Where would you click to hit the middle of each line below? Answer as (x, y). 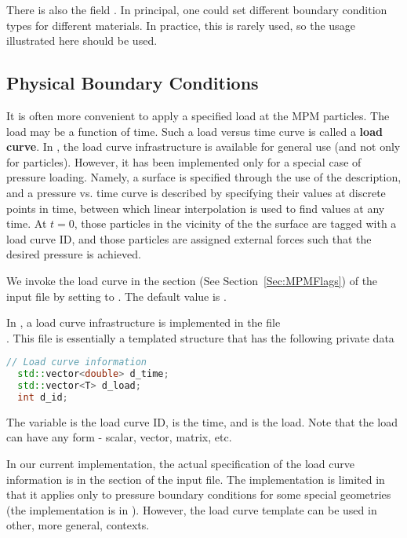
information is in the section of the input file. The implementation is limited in (196, 479)
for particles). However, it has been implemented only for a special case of (184, 161)
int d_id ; (43, 397)
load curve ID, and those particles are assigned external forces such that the (189, 238)
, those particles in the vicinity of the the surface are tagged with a (235, 223)
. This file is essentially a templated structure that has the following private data (200, 337)
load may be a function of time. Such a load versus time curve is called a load (194, 131)
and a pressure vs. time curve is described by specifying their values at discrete (196, 192)
